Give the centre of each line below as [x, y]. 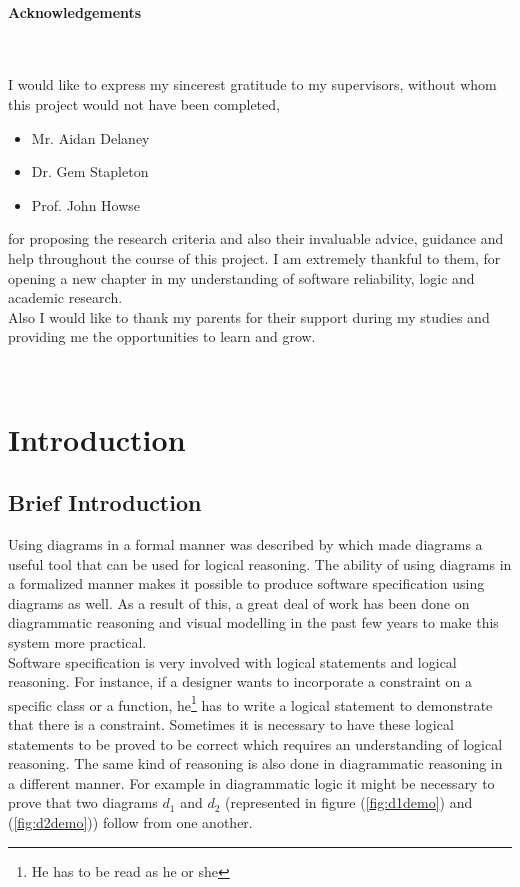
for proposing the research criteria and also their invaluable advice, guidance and [256, 238]
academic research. [65, 297]
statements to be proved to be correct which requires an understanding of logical [255, 743]
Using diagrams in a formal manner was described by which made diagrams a [245, 544]
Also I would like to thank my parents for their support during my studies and [249, 316]
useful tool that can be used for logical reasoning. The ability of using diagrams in [260, 563]
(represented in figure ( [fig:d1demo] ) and [349, 802]
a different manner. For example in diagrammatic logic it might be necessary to [251, 782]
